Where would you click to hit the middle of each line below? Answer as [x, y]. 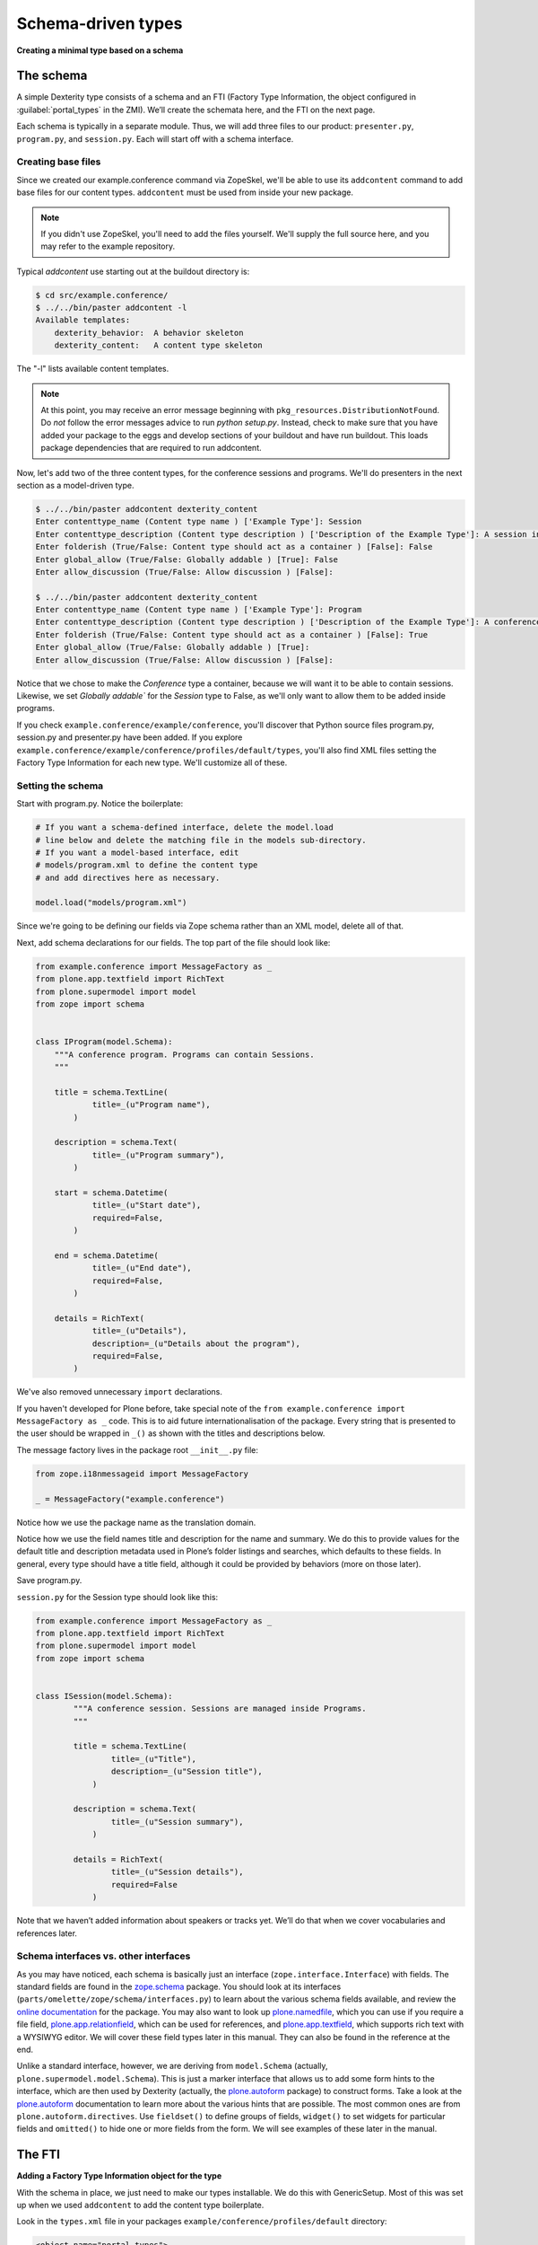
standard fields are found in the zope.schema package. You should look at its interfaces [179, 1987]
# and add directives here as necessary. [128, 877]
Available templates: [83, 320]
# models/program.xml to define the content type [147, 865]
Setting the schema [60, 786]
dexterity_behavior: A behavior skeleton [149, 333]
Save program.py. [49, 1580]
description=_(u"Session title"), [187, 1772]
